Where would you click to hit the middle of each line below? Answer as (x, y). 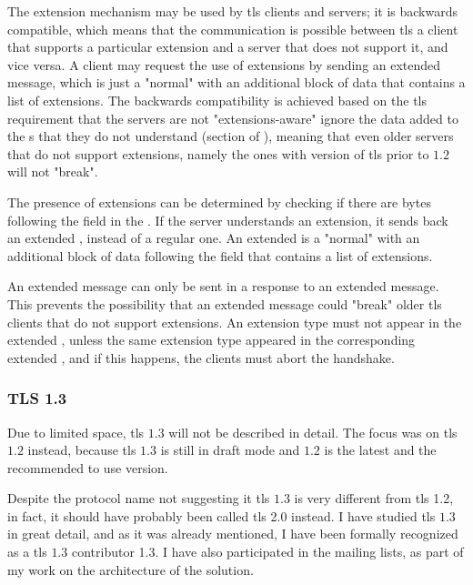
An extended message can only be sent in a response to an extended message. (223, 286)
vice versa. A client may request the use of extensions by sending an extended (224, 64)
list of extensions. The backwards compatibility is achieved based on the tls (217, 100)
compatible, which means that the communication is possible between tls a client (233, 29)
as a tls (27, 552)
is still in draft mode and (230, 450)
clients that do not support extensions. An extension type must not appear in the (235, 322)
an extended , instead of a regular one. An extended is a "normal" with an (214, 238)
